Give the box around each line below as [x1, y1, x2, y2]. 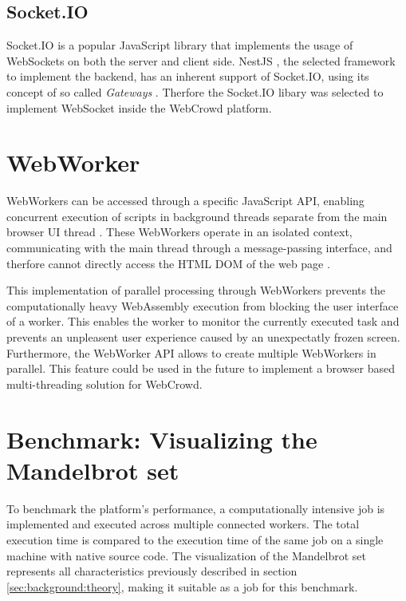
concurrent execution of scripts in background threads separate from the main [6, 208, 388, 224]
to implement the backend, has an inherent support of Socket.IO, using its [6, 68, 369, 85]
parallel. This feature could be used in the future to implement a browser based [6, 360, 396, 377]
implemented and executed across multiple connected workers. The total [6, 516, 360, 532]
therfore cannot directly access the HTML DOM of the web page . [6, 255, 330, 271]
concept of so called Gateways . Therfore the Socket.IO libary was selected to [6, 83, 384, 100]
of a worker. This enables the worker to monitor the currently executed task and [6, 313, 400, 330]
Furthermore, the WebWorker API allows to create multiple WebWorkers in [6, 344, 376, 361]
